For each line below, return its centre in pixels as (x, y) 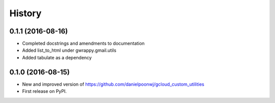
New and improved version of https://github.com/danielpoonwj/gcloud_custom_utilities (113, 84)
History (25, 13)
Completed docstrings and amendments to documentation (84, 44)
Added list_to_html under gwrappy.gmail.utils (69, 50)
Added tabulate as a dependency (57, 57)
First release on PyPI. (45, 91)
